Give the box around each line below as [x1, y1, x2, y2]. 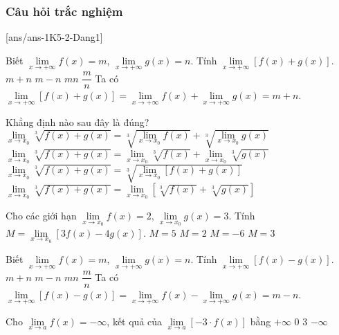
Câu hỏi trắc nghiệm [6, 2, 123, 19]
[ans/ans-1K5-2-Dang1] [6, 30, 103, 44]
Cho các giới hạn [6, 208, 77, 223]
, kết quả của [107, 314, 163, 328]
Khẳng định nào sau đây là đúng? [6, 115, 149, 129]
